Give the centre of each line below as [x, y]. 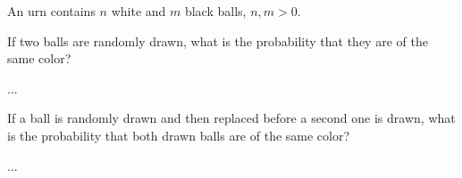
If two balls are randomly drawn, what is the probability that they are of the [218, 40]
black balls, [215, 11]
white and [139, 11]
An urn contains [51, 11]
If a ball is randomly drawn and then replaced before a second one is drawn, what [231, 118]
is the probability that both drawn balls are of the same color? [179, 135]
